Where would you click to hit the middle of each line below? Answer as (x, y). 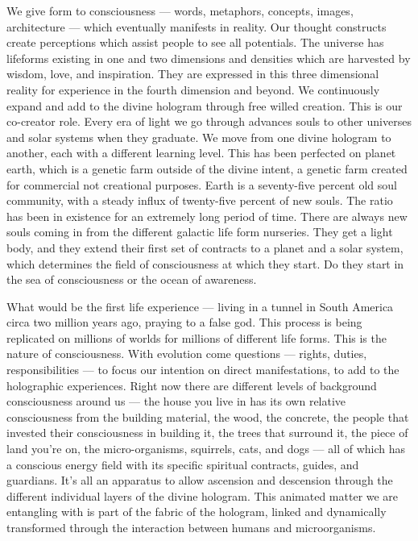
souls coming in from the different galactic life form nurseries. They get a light (200, 232)
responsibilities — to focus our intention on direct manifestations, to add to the (203, 370)
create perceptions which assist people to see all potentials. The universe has (195, 42)
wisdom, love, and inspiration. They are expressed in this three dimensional (193, 74)
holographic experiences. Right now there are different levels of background (192, 385)
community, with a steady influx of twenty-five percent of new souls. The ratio (200, 200)
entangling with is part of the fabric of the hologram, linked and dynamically (197, 512)
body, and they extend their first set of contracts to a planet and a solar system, (205, 247)
